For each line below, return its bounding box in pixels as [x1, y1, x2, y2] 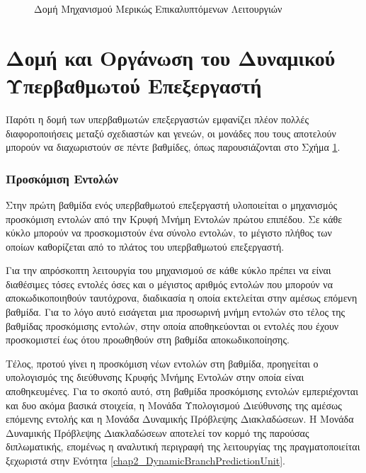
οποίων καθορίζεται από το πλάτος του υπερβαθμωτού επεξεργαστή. [6, 239, 285, 253]
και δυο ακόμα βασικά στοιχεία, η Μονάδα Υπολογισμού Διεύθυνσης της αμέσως [6, 397, 342, 412]
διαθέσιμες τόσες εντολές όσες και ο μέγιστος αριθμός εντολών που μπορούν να [6, 276, 333, 291]
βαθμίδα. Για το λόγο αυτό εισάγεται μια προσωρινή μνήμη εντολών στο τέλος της [6, 304, 345, 319]
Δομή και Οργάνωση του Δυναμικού [6, 42, 336, 72]
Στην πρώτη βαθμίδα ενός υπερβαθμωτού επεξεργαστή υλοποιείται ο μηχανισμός [6, 197, 337, 212]
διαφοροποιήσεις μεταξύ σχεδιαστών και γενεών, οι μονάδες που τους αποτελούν [6, 125, 336, 140]
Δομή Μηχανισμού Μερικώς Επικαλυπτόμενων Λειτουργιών [34, 1, 282, 16]
